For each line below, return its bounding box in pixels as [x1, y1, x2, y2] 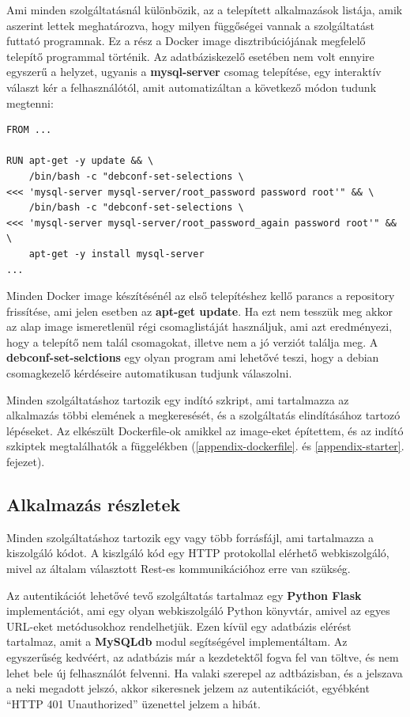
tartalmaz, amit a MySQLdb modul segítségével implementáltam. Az [6, 633, 348, 650]
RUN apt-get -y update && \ [6, 155, 154, 167]
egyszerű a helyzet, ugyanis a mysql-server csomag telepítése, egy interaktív [6, 63, 382, 80]
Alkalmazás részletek [6, 492, 181, 517]
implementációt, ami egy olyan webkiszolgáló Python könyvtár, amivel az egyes [6, 602, 390, 619]
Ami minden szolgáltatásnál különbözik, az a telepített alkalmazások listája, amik [6, 2, 403, 17]
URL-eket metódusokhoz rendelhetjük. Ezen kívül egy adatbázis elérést [6, 617, 352, 634]
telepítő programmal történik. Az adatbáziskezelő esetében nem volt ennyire [6, 47, 374, 64]
